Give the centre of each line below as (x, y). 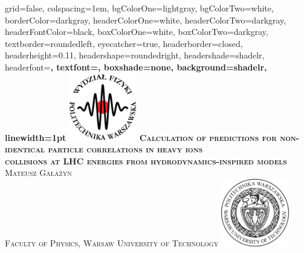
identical (25, 149)
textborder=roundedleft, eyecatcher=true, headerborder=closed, (124, 43)
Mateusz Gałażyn (38, 173)
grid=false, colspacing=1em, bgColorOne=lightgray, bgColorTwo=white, (139, 8)
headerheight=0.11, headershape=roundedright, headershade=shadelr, (135, 55)
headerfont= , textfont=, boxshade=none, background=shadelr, (136, 67)
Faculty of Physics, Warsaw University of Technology (112, 242)
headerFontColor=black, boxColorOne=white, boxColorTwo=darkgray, (137, 32)
